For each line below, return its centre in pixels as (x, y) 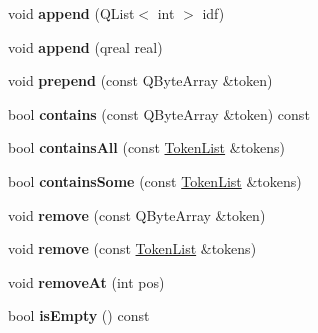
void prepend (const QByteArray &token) (140, 80)
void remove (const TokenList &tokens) (132, 248)
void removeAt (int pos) (86, 281)
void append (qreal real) (85, 46)
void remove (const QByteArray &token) (137, 214)
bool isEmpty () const (79, 315)
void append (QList (71, 13)
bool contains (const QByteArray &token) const (159, 113)
